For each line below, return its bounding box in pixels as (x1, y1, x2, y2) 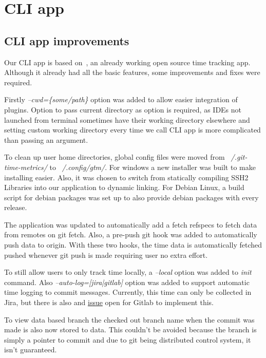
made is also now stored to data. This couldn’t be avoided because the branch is (4, 324, 257, 335)
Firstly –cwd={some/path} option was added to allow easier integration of (4, 94, 238, 105)
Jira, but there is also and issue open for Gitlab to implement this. (4, 297, 214, 308)
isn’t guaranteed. (4, 344, 57, 355)
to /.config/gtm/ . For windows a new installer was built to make (49, 161, 256, 172)
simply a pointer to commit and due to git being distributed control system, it (4, 334, 251, 345)
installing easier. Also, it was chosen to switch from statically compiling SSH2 (4, 172, 249, 182)
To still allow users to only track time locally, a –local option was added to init (4, 267, 252, 277)
